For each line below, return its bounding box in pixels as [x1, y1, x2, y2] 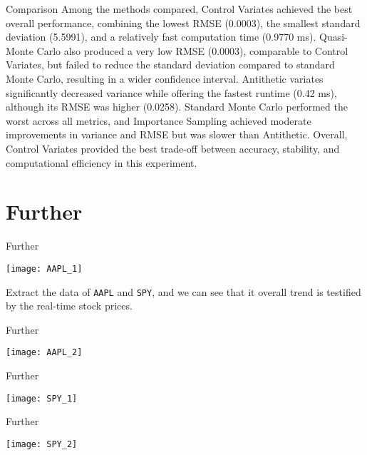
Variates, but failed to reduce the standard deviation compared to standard [6, 57, 335, 72]
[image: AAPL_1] [6, 263, 83, 274]
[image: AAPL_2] [6, 347, 83, 358]
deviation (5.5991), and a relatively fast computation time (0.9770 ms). [6, 29, 316, 44]
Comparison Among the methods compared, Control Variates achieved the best [6, 1, 353, 16]
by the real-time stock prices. [6, 298, 133, 313]
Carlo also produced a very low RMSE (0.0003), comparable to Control [36, 43, 348, 58]
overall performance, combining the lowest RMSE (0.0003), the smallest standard [6, 15, 361, 30]
